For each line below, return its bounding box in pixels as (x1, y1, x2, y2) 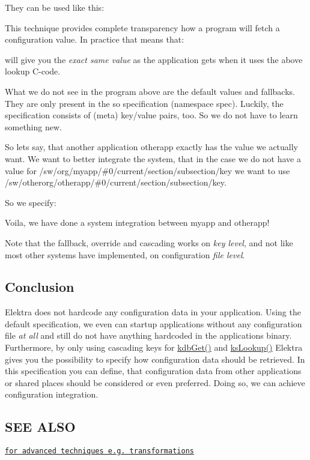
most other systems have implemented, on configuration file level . (5, 248, 245, 261)
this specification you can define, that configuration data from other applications (5, 365, 302, 377)
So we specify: (5, 196, 56, 208)
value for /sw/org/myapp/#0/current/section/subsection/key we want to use (5, 164, 290, 177)
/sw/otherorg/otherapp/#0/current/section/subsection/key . (5, 176, 226, 189)
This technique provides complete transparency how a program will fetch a (5, 21, 280, 34)
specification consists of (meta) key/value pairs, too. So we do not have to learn (5, 109, 298, 121)
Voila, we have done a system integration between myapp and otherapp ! (5, 216, 270, 229)
